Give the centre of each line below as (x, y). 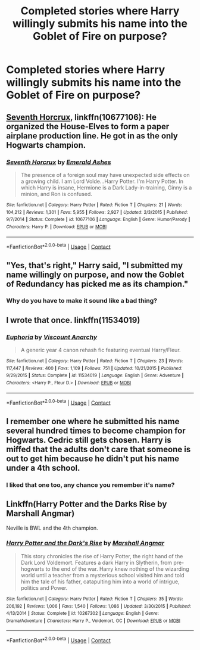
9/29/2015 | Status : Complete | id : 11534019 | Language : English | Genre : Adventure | (95, 376)
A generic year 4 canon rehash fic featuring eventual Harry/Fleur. (101, 350)
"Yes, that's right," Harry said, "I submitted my (95, 265)
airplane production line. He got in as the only (92, 136)
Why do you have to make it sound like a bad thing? (82, 301)
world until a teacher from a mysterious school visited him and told (102, 575)
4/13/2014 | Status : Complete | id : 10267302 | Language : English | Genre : (83, 614)
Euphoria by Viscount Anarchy (51, 337)
